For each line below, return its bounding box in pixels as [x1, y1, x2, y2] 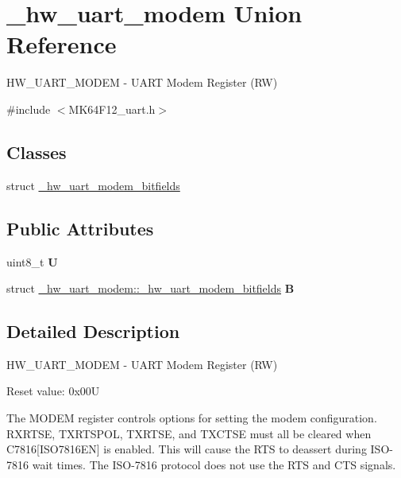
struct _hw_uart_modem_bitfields [6, 177, 180, 193]
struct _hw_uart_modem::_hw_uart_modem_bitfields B [6, 280, 295, 297]
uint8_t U [6, 253, 58, 270]
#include [6, 100, 51, 117]
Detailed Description [6, 319, 180, 344]
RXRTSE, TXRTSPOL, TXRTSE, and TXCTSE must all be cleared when [6, 425, 372, 441]
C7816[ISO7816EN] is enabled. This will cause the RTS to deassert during [6, 441, 367, 457]
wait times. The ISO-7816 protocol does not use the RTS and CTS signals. [32, 456, 396, 472]
